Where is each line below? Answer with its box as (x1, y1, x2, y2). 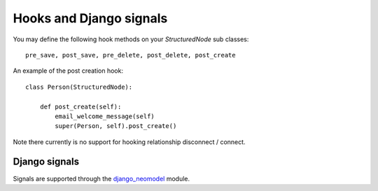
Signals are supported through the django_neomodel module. (13, 174, 190, 183)
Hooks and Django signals (13, 10, 168, 26)
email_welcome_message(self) (55, 112, 155, 120)
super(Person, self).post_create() (55, 122, 177, 130)
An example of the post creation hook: (13, 66, 124, 75)
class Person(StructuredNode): (25, 83, 133, 91)
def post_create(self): (39, 102, 122, 111)
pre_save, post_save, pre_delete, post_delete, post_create (25, 51, 236, 59)
